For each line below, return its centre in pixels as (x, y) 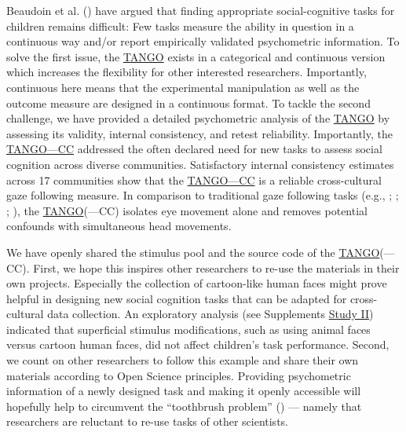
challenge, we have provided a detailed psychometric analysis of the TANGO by (198, 118)
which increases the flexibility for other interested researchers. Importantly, (187, 72)
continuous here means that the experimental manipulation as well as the (183, 87)
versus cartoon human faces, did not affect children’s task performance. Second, (198, 344)
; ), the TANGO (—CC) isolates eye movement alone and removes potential (187, 210)
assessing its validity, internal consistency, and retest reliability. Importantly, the (199, 133)
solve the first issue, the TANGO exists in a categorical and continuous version (196, 56)
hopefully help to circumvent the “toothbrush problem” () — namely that (184, 406)
